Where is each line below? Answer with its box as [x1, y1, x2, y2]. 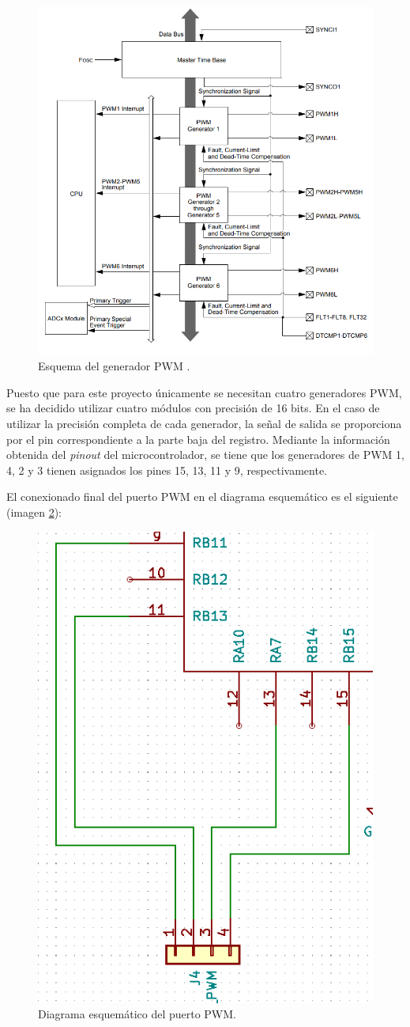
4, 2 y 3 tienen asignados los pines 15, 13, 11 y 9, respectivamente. [6, 461, 327, 478]
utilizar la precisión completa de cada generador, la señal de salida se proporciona [6, 415, 402, 431]
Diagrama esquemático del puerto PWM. [38, 1006, 236, 1022]
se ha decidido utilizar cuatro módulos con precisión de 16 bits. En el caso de [6, 400, 380, 416]
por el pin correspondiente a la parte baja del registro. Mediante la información [6, 430, 390, 447]
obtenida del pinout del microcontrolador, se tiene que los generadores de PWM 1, [6, 446, 404, 463]
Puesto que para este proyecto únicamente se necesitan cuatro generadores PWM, [6, 384, 402, 400]
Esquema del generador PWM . [38, 358, 190, 374]
